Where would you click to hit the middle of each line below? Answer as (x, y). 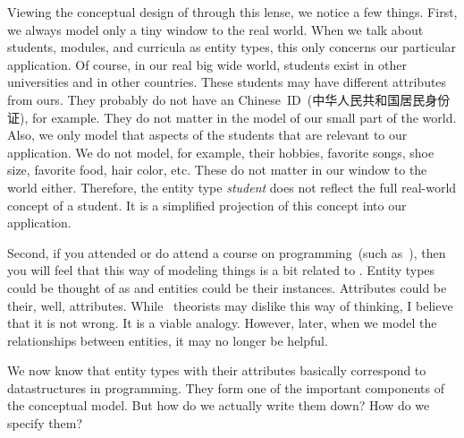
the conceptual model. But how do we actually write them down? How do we (219, 405)
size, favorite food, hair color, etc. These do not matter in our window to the (217, 170)
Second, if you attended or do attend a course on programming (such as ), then (227, 252)
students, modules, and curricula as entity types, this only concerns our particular (232, 47)
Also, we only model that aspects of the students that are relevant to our (207, 135)
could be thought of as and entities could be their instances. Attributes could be (227, 287)
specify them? (45, 423)
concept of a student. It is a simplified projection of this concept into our (207, 205)
